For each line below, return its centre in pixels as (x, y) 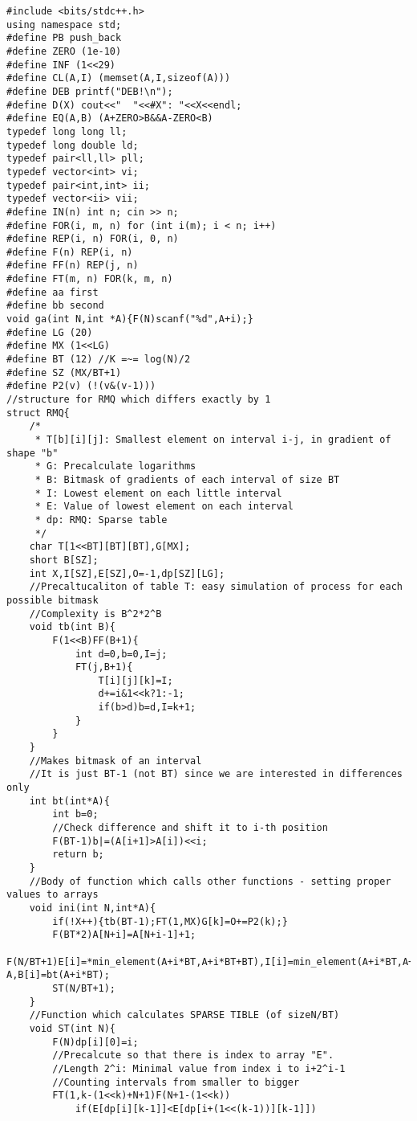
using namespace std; (64, 25)
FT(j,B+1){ (104, 667)
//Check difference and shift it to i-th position (190, 828)
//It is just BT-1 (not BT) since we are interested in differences (216, 774)
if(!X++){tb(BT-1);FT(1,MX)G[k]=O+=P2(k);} (170, 921)
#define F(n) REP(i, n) (70, 252)
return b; (78, 855)
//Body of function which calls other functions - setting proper (210, 881)
